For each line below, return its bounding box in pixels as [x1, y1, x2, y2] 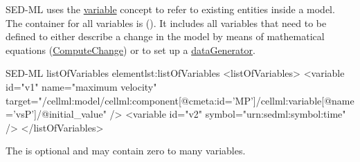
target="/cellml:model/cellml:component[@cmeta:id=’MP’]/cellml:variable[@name [6, 93, 354, 107]
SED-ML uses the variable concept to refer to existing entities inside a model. [6, 2, 335, 16]
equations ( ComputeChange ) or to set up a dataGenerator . [6, 42, 255, 57]
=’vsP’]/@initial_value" [6, 107, 107, 121]
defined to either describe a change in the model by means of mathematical [6, 29, 325, 44]
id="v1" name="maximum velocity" [6, 79, 157, 93]
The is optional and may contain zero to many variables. [6, 143, 246, 158]
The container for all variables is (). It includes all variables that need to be [6, 15, 327, 30]
